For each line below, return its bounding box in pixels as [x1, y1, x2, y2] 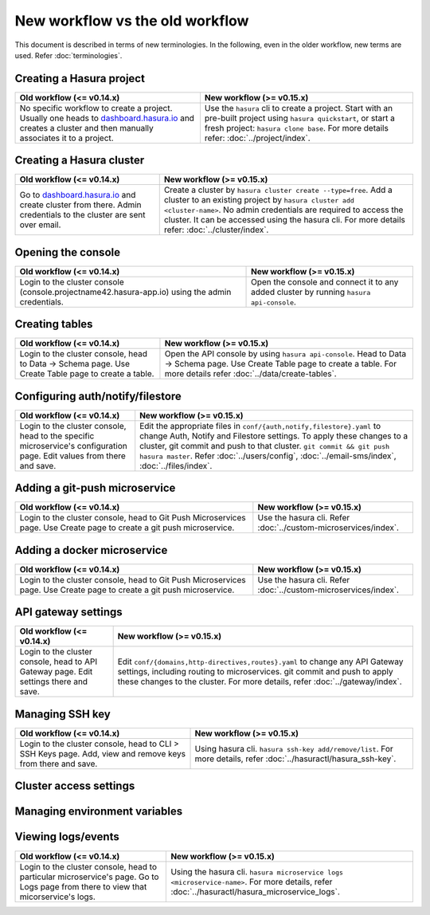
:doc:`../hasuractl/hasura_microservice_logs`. [170, 886, 340, 897]
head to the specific [19, 430, 95, 442]
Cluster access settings [14, 780, 135, 793]
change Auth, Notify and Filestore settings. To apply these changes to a [139, 430, 408, 442]
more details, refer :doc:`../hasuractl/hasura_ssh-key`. [194, 753, 397, 764]
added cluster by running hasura [251, 286, 371, 297]
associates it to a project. [19, 132, 115, 143]
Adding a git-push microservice [14, 481, 176, 495]
